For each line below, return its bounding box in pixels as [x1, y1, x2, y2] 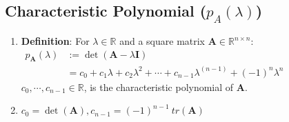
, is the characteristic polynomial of [83, 79, 234, 94]
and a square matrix [119, 34, 206, 48]
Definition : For [21, 34, 90, 48]
